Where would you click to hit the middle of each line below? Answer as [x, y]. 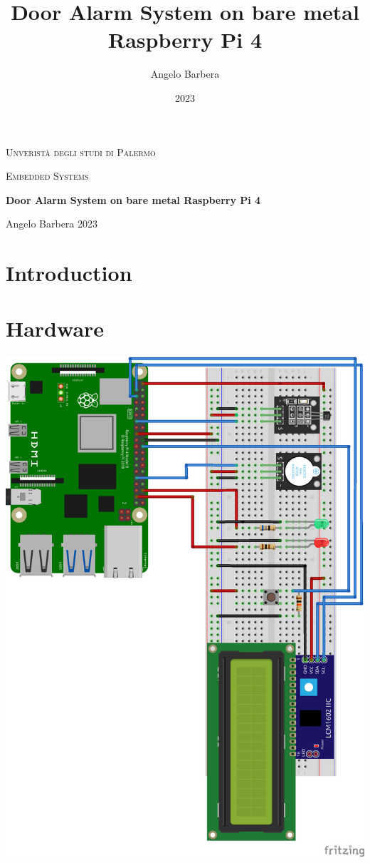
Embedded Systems [47, 176]
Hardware [55, 328]
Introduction [69, 273]
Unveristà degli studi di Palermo [81, 152]
